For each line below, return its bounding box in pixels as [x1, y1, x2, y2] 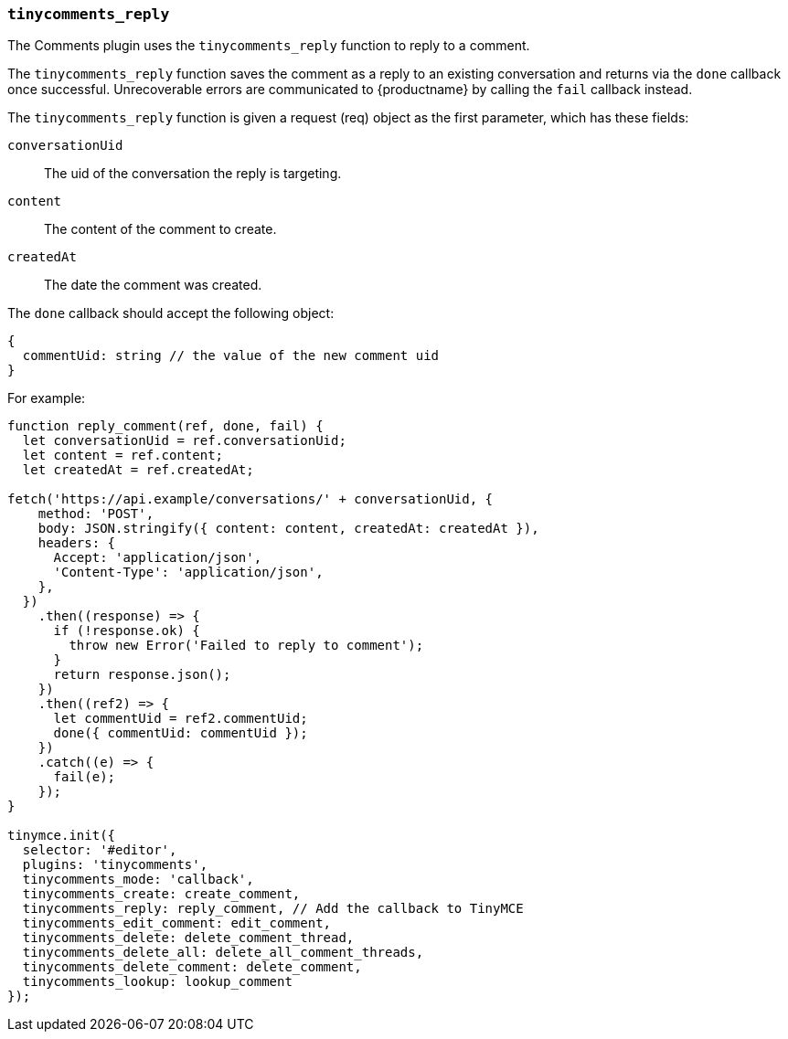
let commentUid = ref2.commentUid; [53, 711, 308, 726]
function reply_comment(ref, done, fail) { [7, 419, 324, 434]
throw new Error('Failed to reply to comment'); [69, 638, 424, 653]
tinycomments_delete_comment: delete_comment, [22, 959, 362, 975]
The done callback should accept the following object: [7, 305, 335, 322]
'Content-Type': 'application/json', [53, 565, 324, 580]
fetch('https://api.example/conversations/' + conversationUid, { [7, 492, 494, 507]
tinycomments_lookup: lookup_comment [22, 974, 293, 990]
